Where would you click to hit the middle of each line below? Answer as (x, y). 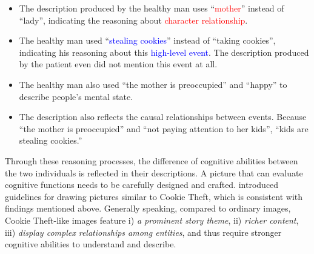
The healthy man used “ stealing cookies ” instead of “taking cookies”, (147, 40)
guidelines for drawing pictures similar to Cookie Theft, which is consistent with (154, 196)
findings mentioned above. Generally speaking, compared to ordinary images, (148, 208)
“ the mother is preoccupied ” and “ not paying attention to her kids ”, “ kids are (164, 128)
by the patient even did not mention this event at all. (118, 64)
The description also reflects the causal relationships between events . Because (163, 117)
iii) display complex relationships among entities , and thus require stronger (143, 232)
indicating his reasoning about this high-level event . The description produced (164, 52)
